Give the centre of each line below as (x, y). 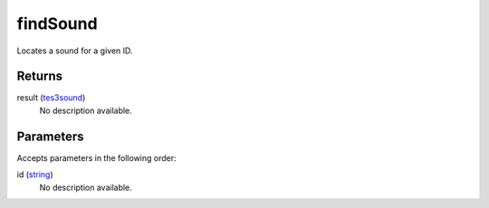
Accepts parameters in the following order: (96, 157)
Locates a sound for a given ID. (75, 51)
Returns (40, 76)
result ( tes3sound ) (51, 98)
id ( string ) (35, 175)
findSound (58, 24)
